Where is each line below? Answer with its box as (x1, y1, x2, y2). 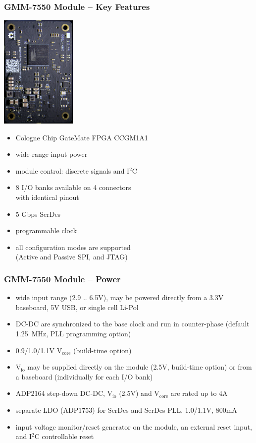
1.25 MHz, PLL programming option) (15, 328, 131, 339)
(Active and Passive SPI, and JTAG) (15, 252, 128, 262)
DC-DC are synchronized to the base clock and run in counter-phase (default (15, 318, 250, 329)
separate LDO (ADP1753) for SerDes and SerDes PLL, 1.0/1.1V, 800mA (15, 404, 237, 415)
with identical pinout (15, 192, 79, 202)
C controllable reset (34, 431, 94, 442)
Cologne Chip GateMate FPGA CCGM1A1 (15, 132, 148, 142)
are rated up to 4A (170, 388, 228, 398)
